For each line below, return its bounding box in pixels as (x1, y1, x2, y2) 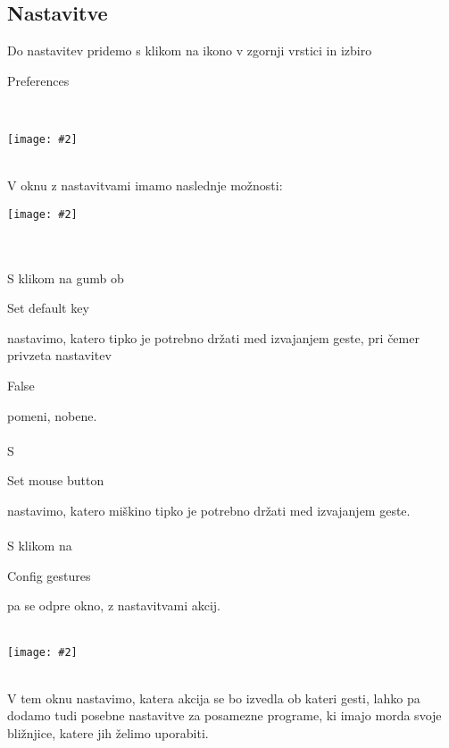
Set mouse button (7, 471, 104, 490)
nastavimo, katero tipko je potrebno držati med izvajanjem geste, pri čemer (7, 328, 420, 347)
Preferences (7, 71, 70, 89)
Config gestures (7, 566, 91, 584)
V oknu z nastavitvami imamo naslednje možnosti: (7, 176, 283, 195)
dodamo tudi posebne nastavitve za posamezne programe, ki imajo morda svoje (7, 706, 442, 725)
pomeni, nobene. (7, 406, 97, 424)
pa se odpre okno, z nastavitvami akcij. (7, 596, 220, 615)
